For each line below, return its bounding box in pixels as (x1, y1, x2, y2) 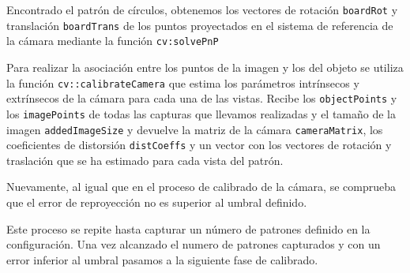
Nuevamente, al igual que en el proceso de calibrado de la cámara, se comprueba (6, 178, 396, 195)
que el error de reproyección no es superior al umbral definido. (6, 194, 307, 211)
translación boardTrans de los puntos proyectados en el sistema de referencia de (6, 17, 393, 33)
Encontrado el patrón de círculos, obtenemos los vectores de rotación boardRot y (6, 2, 398, 17)
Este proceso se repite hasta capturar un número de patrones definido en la (6, 220, 371, 237)
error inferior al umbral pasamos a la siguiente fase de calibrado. (6, 251, 318, 267)
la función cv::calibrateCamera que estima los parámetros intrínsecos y (6, 74, 359, 91)
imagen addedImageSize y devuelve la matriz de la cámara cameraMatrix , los (6, 121, 383, 137)
